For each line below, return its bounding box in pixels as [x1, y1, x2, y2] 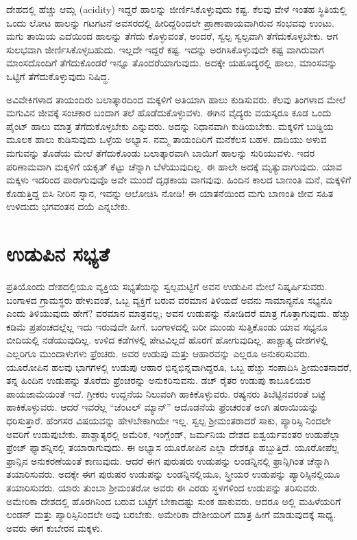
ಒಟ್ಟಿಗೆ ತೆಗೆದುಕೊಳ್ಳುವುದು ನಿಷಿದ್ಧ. [6, 68, 110, 83]
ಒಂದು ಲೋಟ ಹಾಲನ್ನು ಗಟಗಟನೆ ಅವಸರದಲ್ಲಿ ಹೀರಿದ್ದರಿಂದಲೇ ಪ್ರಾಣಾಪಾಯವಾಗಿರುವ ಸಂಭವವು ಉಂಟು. [6, 15, 334, 29]
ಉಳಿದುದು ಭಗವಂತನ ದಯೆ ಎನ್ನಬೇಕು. [6, 199, 131, 214]
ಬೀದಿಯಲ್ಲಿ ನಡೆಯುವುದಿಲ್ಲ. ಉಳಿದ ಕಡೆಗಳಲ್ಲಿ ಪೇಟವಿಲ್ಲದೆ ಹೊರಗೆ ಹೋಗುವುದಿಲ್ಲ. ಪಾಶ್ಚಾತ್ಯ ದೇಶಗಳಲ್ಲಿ [6, 333, 328, 347]
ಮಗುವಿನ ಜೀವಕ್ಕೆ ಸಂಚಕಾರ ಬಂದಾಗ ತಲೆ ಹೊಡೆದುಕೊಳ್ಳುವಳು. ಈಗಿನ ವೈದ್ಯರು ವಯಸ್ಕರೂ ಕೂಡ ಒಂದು [6, 105, 332, 120]
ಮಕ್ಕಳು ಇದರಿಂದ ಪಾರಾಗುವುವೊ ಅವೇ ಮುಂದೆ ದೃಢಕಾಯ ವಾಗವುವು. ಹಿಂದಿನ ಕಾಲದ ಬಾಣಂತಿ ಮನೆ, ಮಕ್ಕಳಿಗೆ [6, 172, 352, 187]
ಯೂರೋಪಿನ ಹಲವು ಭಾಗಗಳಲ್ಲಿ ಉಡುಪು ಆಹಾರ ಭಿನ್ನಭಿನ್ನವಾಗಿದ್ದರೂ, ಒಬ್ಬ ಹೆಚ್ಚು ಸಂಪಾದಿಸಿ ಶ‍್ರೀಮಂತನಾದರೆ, [6, 359, 352, 374]
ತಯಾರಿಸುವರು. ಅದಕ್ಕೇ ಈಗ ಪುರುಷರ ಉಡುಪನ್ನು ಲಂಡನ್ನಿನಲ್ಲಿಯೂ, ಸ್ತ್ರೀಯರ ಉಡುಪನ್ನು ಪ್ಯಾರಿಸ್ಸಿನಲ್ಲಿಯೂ [6, 467, 341, 481]
